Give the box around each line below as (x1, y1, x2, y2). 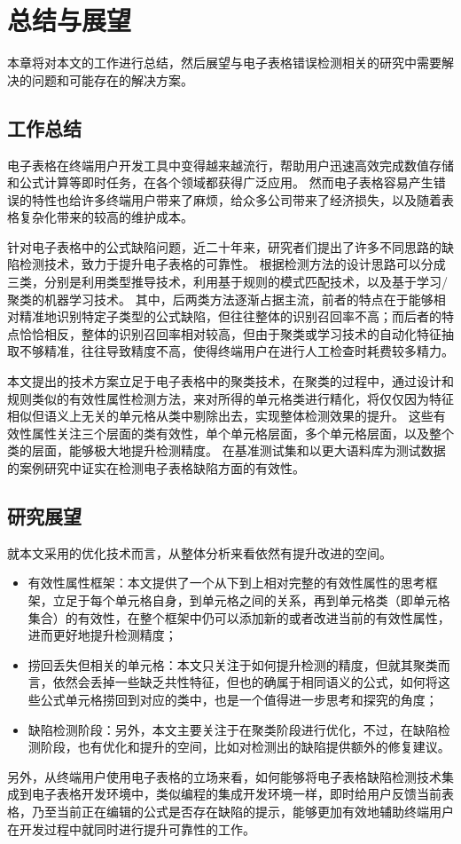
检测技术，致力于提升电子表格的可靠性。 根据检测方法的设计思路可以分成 (19, 255, 446, 273)
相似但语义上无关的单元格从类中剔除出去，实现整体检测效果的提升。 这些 (7, 406, 434, 425)
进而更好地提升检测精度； (27, 626, 177, 644)
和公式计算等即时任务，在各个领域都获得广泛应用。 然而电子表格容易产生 (7, 173, 434, 192)
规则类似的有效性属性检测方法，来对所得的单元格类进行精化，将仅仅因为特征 (7, 389, 454, 407)
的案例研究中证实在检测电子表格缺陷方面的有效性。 (7, 459, 305, 477)
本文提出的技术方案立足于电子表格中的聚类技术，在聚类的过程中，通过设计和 (7, 372, 454, 390)
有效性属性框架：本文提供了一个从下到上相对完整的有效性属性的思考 (27, 573, 426, 592)
